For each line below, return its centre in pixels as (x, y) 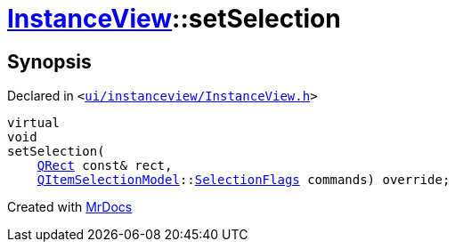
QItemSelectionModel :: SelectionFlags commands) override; (244, 180)
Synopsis (49, 61)
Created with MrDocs (70, 207)
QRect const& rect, (105, 166)
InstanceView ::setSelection (174, 19)
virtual (34, 123)
